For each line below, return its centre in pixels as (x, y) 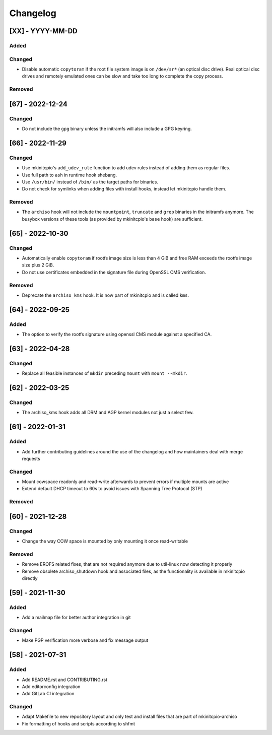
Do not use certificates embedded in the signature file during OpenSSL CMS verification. (114, 272)
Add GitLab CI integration (48, 694)
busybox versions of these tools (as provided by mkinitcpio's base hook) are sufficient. (112, 219)
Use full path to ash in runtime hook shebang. (70, 175)
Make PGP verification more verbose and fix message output (85, 640)
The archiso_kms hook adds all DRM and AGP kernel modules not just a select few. (108, 413)
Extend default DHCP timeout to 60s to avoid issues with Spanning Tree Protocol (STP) (112, 489)
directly (30, 578)
